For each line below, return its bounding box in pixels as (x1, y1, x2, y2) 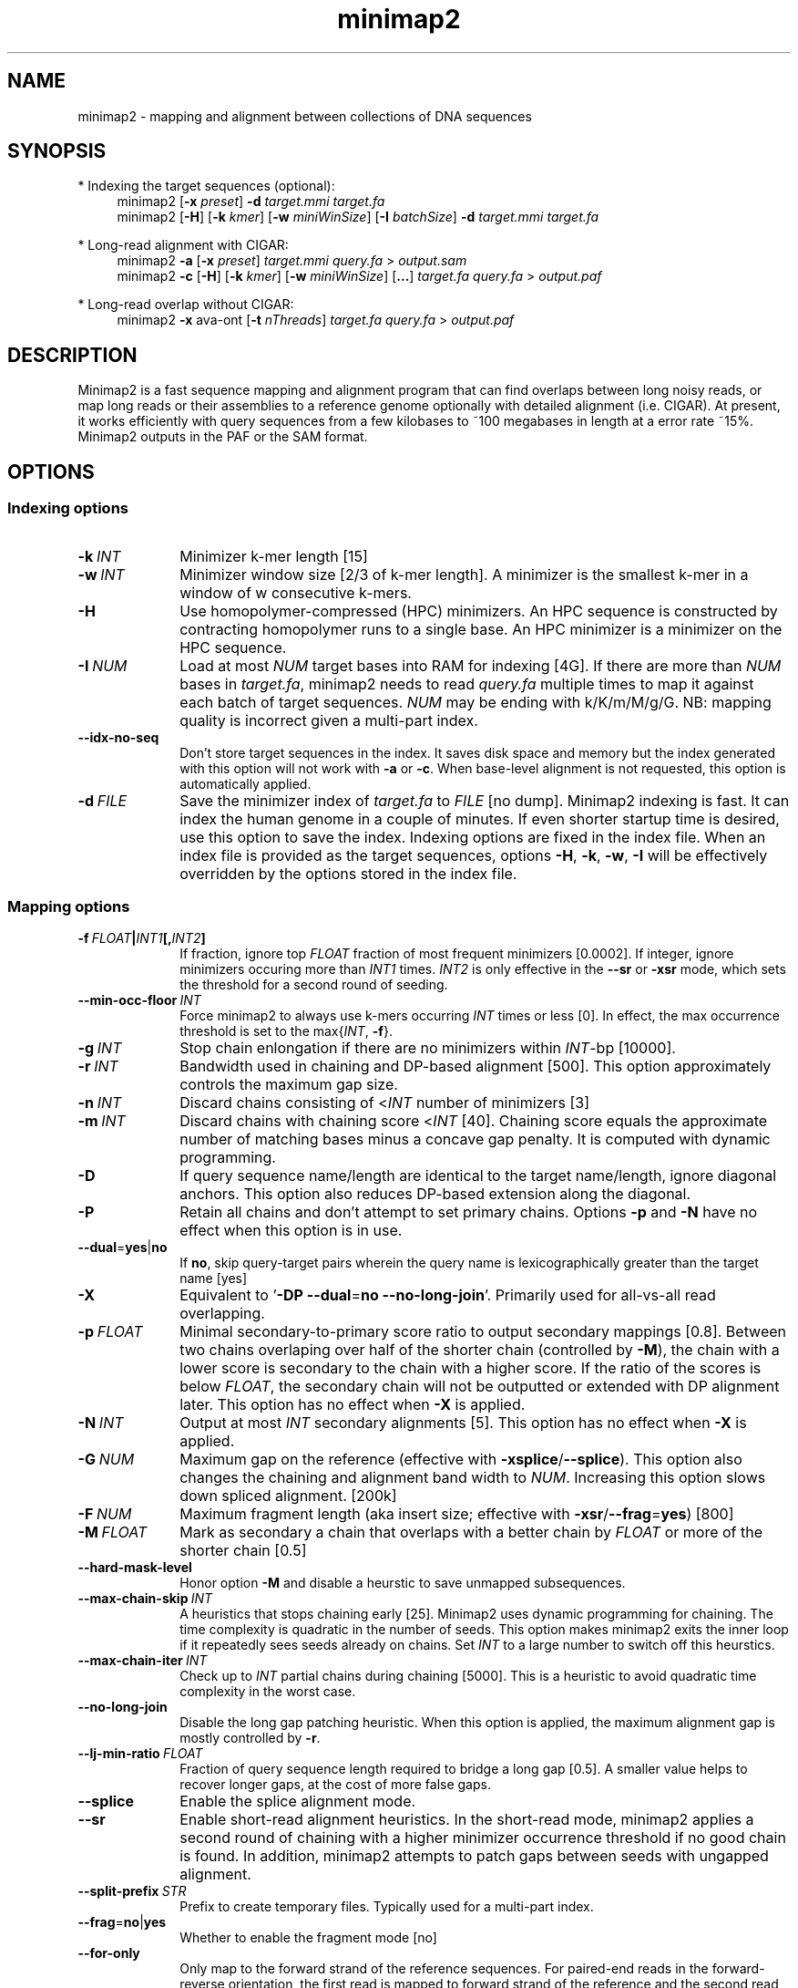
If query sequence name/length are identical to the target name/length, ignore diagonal (179, 1166, 777, 1186)
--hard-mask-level (77, 1559, 192, 1576)
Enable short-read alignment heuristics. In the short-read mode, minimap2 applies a (179, 1810, 754, 1829)
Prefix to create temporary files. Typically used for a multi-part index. (179, 1899, 594, 1915)
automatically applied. (179, 775, 312, 792)
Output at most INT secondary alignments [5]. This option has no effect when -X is (179, 1413, 747, 1433)
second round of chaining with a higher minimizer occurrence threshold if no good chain (179, 1828, 786, 1848)
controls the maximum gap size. (179, 1075, 398, 1094)
